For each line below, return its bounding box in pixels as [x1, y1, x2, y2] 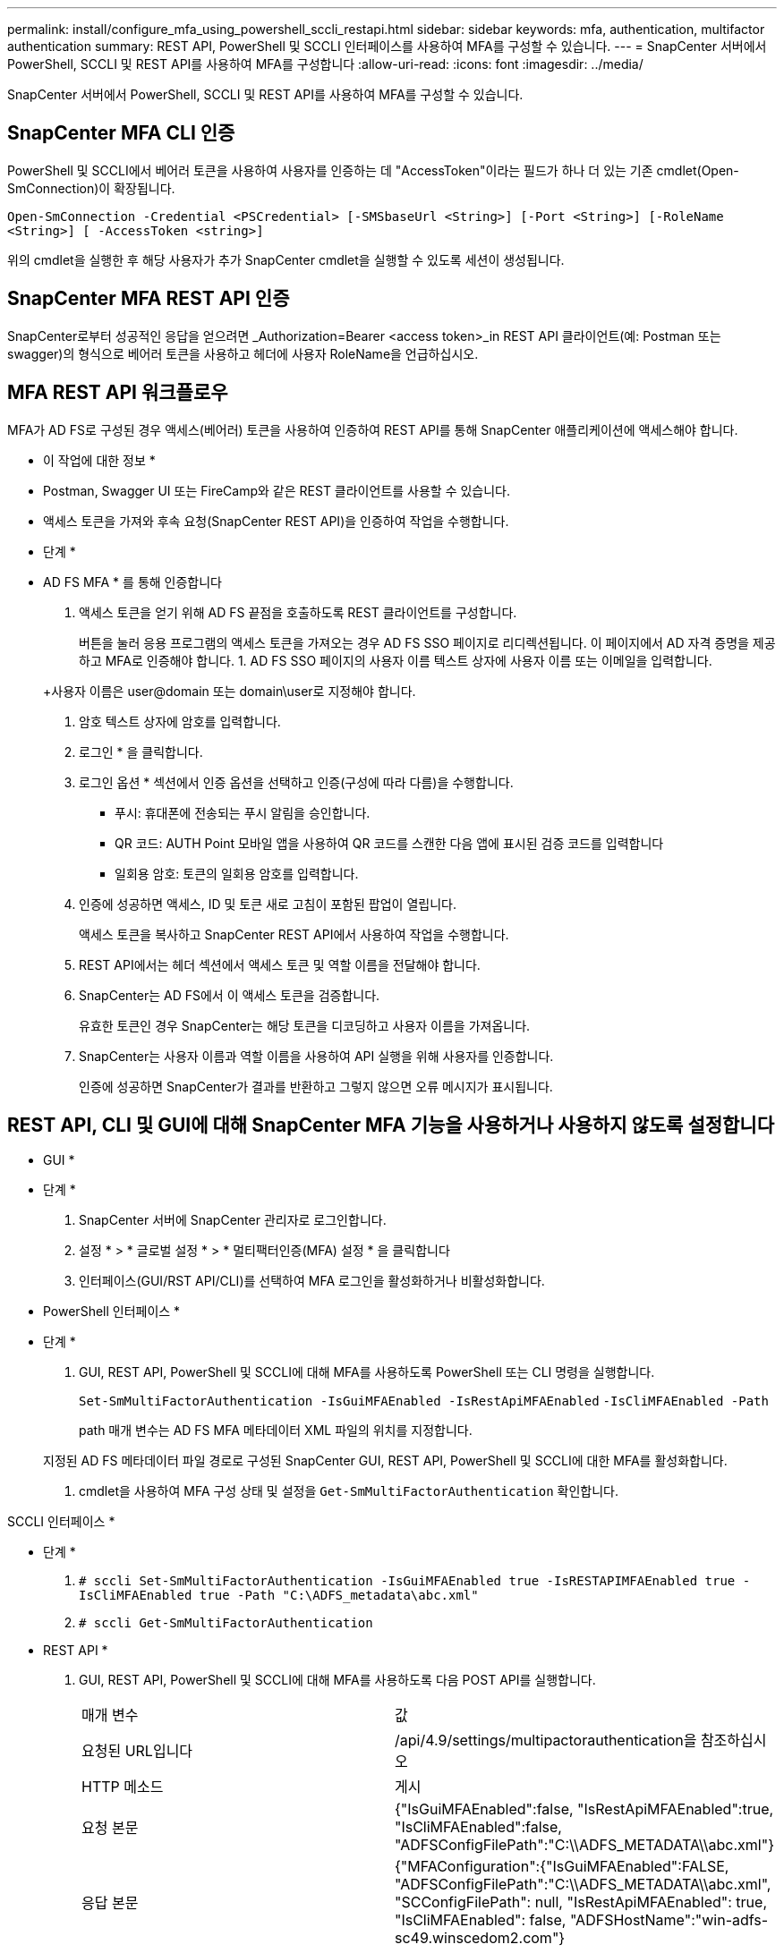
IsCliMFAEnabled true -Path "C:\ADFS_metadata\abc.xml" [79, 1588, 479, 1603]
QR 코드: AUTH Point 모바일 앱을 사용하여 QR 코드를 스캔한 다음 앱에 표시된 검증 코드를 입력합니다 [115, 835, 664, 851]
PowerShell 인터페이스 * [43, 1303, 181, 1320]
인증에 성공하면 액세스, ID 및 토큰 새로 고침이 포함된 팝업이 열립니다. [79, 896, 456, 912]
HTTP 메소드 [81, 1778, 164, 1796]
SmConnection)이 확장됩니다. [7, 180, 175, 196]
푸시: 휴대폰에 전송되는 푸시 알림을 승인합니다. [115, 804, 371, 820]
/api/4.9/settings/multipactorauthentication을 [394, 1731, 697, 1750]
